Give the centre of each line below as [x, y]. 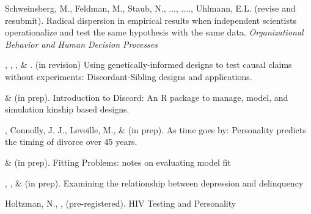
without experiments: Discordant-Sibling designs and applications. [129, 76]
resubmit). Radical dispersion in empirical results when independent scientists [151, 20]
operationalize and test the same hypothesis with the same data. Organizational [154, 32]
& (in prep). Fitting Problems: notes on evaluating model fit [118, 162]
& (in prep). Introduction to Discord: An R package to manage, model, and [147, 97]
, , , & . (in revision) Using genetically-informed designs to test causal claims [148, 65]
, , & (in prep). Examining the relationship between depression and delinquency [154, 183]
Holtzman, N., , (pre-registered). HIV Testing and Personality [121, 203]
